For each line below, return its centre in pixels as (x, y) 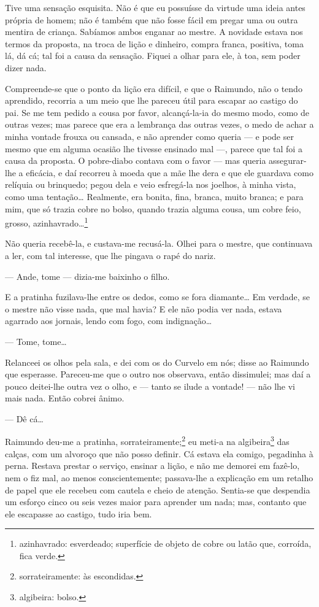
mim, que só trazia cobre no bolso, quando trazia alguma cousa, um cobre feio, (153, 208)
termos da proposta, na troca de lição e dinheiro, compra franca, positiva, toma (154, 43)
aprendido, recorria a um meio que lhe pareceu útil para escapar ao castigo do (152, 100)
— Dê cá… (24, 418)
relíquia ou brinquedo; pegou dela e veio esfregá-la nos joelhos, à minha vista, (151, 184)
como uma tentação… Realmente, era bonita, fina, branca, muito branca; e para (154, 196)
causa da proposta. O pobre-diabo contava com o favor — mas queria (136, 160)
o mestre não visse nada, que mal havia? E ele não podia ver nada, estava (144, 308)
